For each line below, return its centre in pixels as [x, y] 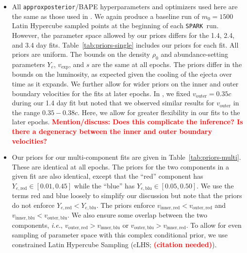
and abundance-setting [194, 54]
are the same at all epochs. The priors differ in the [167, 64]
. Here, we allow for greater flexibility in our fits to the [159, 112]
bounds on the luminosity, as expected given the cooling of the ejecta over [122, 74]
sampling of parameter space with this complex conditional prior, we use [120, 235]
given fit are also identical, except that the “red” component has [107, 176]
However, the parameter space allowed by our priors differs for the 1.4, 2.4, [123, 35]
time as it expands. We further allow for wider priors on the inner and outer [125, 83]
